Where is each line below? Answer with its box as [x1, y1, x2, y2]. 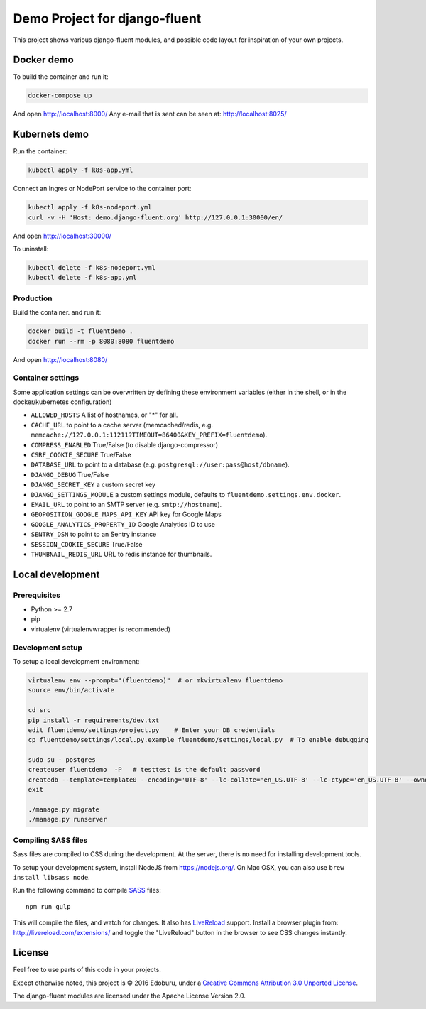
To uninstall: [13, 245, 49, 253]
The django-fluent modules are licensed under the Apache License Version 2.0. [13, 991, 246, 1000]
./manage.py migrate [28, 806, 99, 814]
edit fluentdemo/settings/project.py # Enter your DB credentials [28, 726, 275, 734]
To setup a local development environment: [13, 657, 140, 665]
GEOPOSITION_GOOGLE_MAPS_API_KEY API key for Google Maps [31, 510, 222, 518]
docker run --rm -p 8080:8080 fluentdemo [28, 337, 175, 345]
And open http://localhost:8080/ [13, 355, 108, 364]
